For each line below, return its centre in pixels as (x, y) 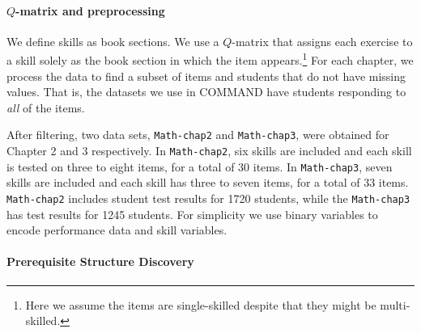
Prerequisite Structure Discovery (100, 261)
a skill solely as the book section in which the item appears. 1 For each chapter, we (210, 59)
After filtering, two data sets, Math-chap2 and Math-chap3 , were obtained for (198, 135)
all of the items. (46, 107)
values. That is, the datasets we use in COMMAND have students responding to (206, 92)
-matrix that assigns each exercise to (322, 41)
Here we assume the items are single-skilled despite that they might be (201, 304)
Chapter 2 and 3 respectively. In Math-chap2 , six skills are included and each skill (209, 151)
